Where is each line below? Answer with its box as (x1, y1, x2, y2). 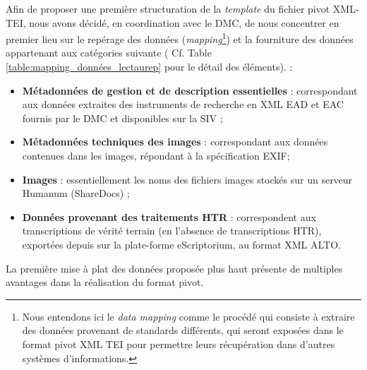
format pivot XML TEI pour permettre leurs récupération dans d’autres (22, 336, 335, 351)
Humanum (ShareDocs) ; (22, 186, 130, 201)
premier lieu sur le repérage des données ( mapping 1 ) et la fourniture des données (6, 30, 354, 46)
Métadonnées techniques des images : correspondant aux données (22, 134, 328, 149)
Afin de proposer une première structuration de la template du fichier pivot (6, 1, 330, 16)
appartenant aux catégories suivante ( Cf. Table (6, 45, 212, 60)
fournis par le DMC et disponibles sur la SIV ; (22, 110, 223, 125)
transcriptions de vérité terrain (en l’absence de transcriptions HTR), (22, 223, 322, 238)
